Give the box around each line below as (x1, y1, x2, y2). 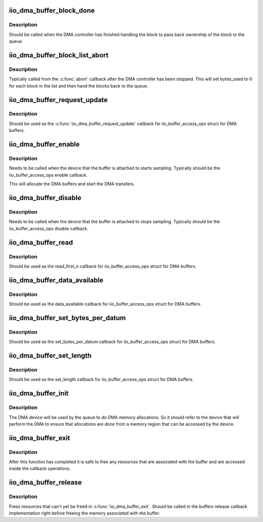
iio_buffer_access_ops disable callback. (9, 225, 89, 231)
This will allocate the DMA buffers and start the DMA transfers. (9, 181, 135, 187)
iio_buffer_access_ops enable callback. (9, 172, 88, 178)
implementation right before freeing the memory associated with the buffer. (9, 510, 160, 516)
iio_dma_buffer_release (9, 478, 82, 486)
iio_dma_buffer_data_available (9, 276, 104, 284)
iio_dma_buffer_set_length (9, 352, 92, 360)
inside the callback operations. (9, 466, 71, 471)
